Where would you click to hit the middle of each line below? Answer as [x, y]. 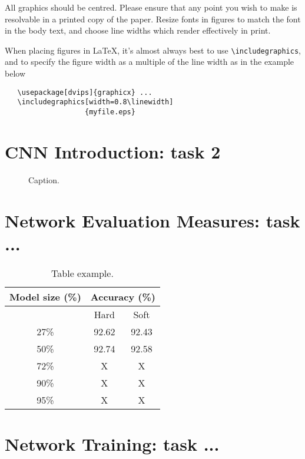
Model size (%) [45, 296]
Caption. [44, 179]
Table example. [82, 273]
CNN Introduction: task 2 [113, 151]
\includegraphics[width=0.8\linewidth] [95, 102]
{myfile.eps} [110, 112]
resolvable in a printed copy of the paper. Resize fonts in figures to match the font [153, 19]
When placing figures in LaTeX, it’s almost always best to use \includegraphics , [153, 50]
